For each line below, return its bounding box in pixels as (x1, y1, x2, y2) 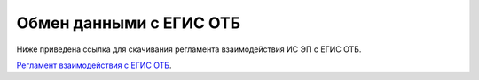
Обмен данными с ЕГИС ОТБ (16, 13, 241, 33)
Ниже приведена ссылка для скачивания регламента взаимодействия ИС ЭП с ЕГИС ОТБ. (16, 44, 362, 55)
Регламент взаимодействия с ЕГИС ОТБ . (16, 60, 172, 70)
